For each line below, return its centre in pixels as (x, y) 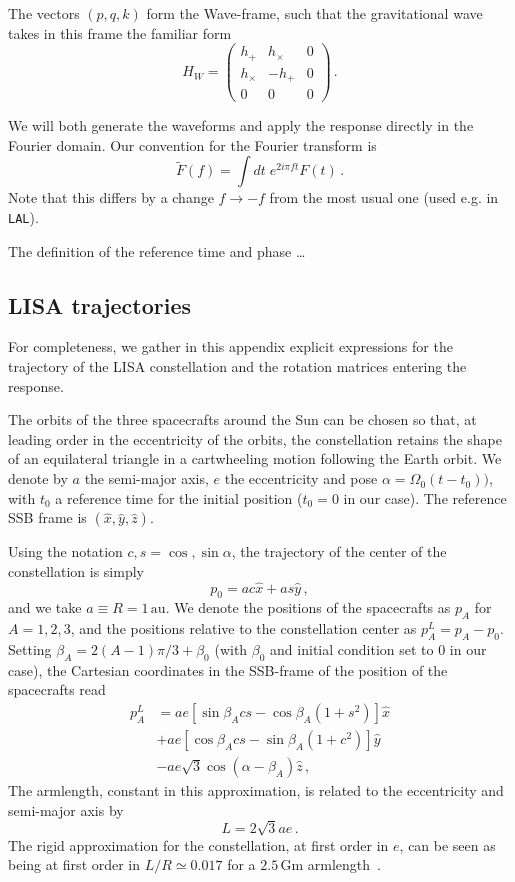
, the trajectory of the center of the (339, 551)
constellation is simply (76, 570)
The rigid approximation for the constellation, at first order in (198, 844)
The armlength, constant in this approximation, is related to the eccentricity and (256, 790)
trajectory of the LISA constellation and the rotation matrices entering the (237, 366)
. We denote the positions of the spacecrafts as (308, 607)
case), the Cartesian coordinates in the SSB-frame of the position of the (228, 669)
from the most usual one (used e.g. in (384, 197)
